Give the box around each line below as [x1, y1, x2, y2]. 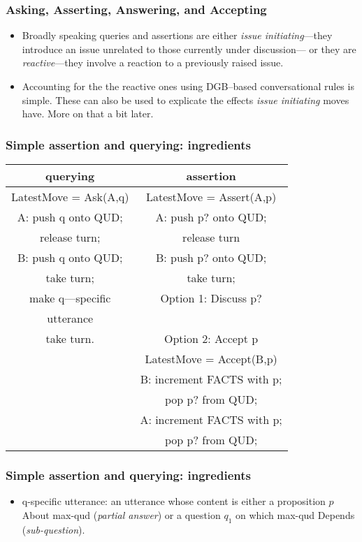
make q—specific [29, 290, 111, 306]
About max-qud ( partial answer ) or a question [22, 507, 221, 522]
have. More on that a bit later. [22, 106, 154, 121]
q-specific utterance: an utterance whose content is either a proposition [22, 494, 326, 508]
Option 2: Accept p [164, 330, 259, 346]
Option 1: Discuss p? [160, 290, 262, 306]
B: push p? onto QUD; [155, 249, 267, 265]
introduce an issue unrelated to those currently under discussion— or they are [22, 41, 356, 56]
